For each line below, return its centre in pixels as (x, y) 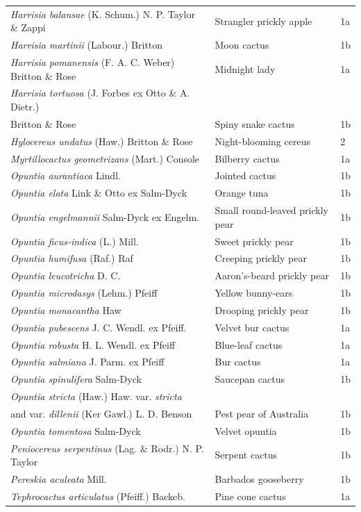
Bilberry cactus (247, 158)
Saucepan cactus (250, 379)
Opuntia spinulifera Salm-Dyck (76, 379)
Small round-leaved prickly (271, 210)
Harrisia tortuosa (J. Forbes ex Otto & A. (100, 93)
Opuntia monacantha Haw (66, 309)
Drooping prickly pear (262, 309)
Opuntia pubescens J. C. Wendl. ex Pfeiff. (99, 327)
